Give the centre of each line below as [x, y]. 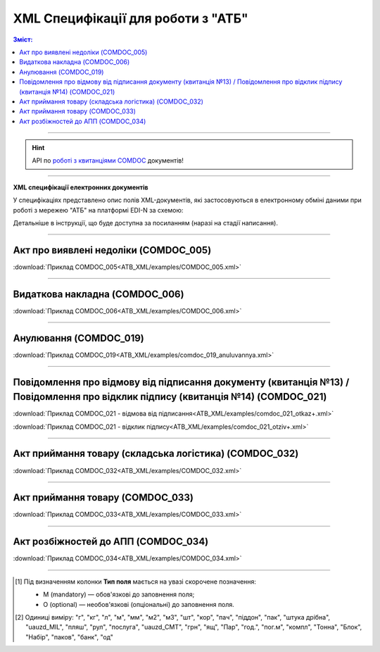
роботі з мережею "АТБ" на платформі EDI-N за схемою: [98, 210]
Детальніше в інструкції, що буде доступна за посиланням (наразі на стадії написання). [145, 223]
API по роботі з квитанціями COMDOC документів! [108, 161]
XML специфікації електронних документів [81, 187]
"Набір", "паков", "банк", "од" [70, 637]
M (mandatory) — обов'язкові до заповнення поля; [119, 594]
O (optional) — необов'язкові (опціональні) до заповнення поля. [139, 604]
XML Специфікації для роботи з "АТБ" [131, 18]
